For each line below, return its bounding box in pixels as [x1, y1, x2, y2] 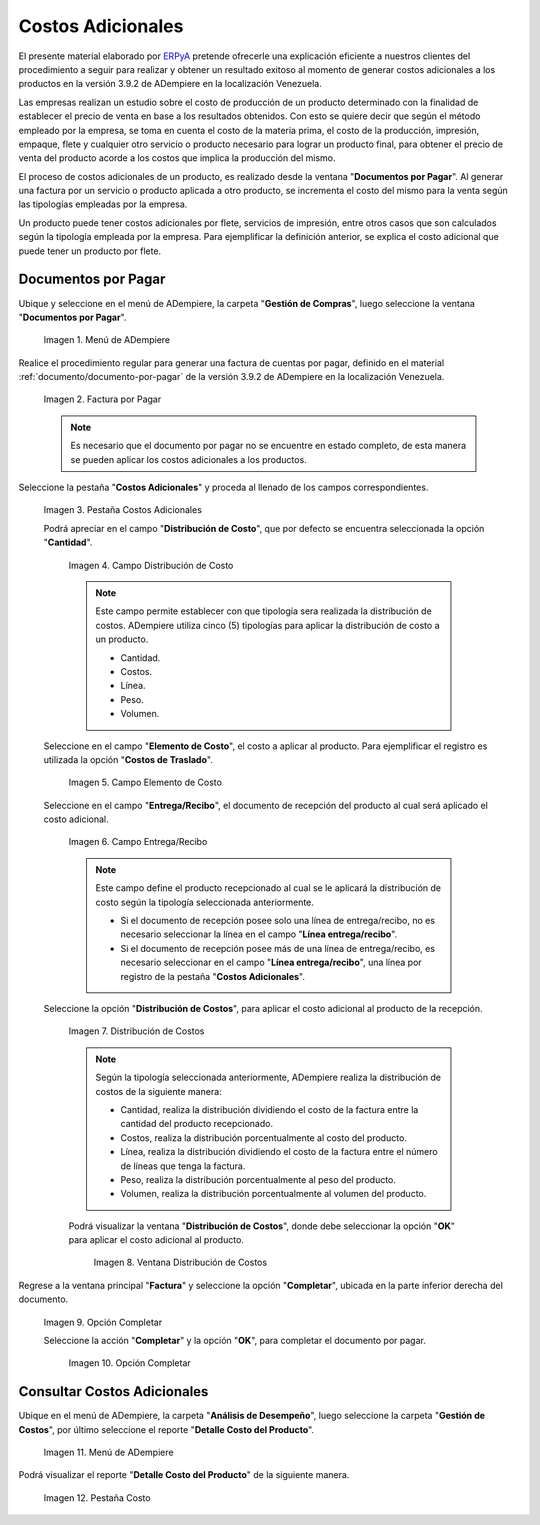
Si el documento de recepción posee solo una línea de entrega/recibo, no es [120, 915, 435, 927]
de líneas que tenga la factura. [120, 1160, 246, 1172]
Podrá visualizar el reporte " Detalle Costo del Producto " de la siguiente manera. [18, 1469, 350, 1481]
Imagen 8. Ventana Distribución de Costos [93, 1256, 268, 1269]
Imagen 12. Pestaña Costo [43, 1491, 151, 1504]
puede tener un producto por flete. [18, 245, 162, 257]
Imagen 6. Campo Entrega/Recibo [68, 836, 208, 848]
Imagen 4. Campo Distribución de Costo [68, 559, 234, 571]
